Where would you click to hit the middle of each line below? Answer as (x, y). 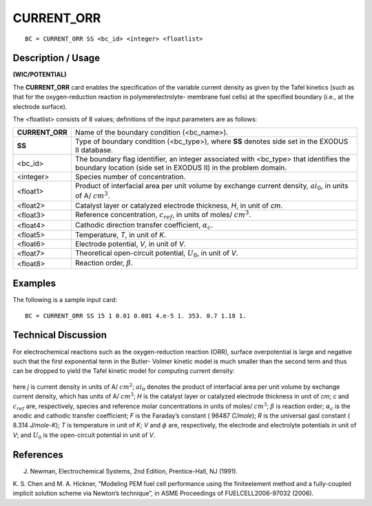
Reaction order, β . (104, 263)
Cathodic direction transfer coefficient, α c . (144, 225)
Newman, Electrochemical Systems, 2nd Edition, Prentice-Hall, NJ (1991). (134, 471)
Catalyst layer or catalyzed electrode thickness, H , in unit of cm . (179, 205)
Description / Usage (56, 58)
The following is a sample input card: (65, 300)
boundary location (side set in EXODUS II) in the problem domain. (181, 168)
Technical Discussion (60, 335)
